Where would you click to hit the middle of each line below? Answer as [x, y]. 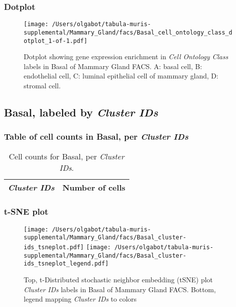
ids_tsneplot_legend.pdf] [66, 264]
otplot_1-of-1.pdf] [56, 41]
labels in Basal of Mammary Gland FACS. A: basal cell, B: [113, 66]
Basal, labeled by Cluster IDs [81, 112]
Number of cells [94, 187]
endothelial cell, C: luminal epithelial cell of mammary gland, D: [121, 76]
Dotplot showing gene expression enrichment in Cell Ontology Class [126, 57]
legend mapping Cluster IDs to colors [80, 299]
